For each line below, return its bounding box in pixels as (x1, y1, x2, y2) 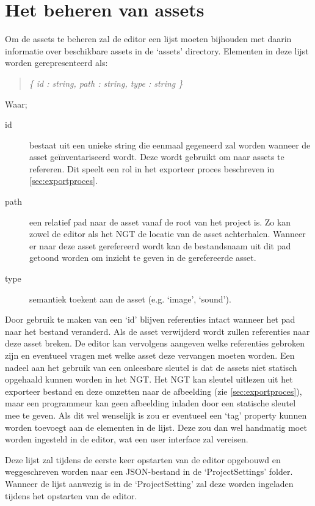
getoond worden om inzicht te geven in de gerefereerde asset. (29, 251, 256, 264)
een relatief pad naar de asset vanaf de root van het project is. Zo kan (29, 215, 291, 228)
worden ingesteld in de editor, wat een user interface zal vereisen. (5, 433, 248, 446)
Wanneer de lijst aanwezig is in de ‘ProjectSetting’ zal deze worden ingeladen (5, 477, 294, 490)
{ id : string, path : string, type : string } (29, 76, 183, 89)
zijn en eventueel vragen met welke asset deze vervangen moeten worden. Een (5, 349, 295, 361)
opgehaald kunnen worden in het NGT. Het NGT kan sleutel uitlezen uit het (5, 373, 293, 386)
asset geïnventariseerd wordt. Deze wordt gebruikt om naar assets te (29, 150, 284, 163)
